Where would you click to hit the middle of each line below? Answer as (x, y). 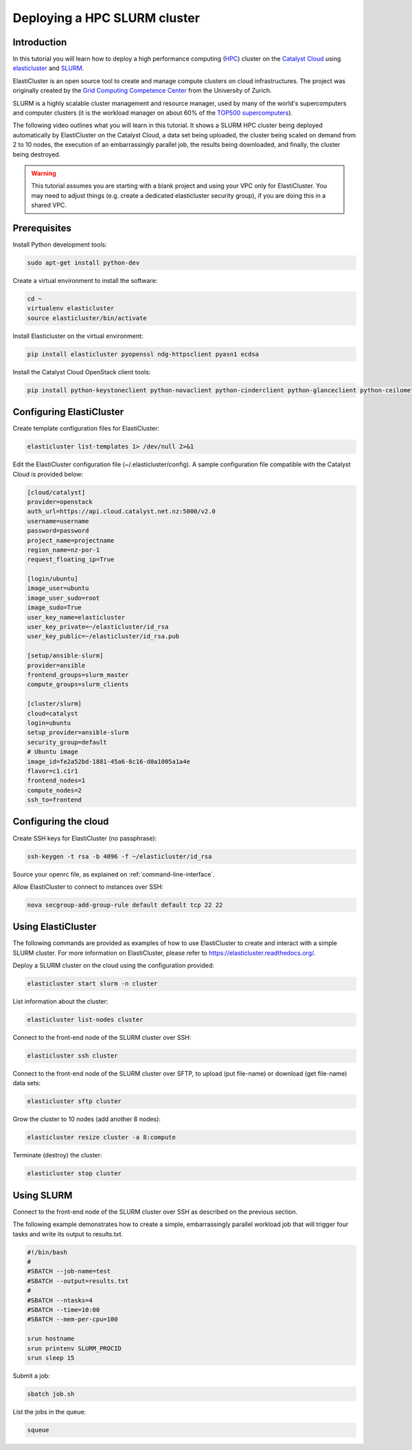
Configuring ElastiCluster (68, 412)
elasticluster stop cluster (74, 1174)
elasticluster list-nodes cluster (85, 1020)
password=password (58, 531)
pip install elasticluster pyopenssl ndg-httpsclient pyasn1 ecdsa (143, 354)
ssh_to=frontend (55, 800)
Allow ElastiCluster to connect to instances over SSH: (88, 887)
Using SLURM (43, 1195)
